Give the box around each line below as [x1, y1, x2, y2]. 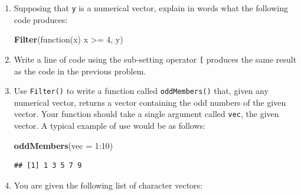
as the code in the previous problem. [14, 64, 146, 77]
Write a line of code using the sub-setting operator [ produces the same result [14, 53, 297, 65]
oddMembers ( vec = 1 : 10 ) [14, 139, 113, 151]
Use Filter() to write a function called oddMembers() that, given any [14, 84, 269, 97]
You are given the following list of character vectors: [14, 178, 202, 191]
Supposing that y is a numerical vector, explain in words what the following [14, 2, 288, 14]
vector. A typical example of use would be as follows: [14, 119, 205, 131]
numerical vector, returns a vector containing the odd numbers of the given [14, 96, 286, 108]
